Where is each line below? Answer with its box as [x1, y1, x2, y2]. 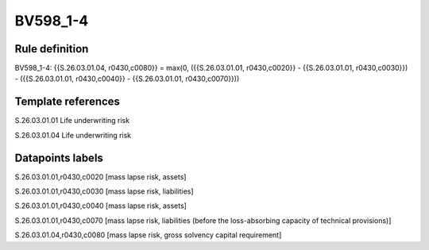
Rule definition [14, 42, 89, 56]
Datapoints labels [14, 151, 103, 164]
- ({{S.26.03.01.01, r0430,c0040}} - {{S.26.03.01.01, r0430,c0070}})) [14, 74, 240, 83]
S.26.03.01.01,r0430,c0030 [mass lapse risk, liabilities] [14, 187, 194, 196]
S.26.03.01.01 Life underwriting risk [14, 116, 130, 125]
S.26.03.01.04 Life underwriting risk [14, 130, 132, 140]
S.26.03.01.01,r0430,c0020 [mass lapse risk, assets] [14, 171, 187, 182]
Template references [14, 95, 121, 109]
